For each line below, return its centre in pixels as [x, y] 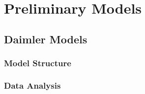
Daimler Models [46, 39]
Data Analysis [32, 85]
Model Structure [38, 63]
